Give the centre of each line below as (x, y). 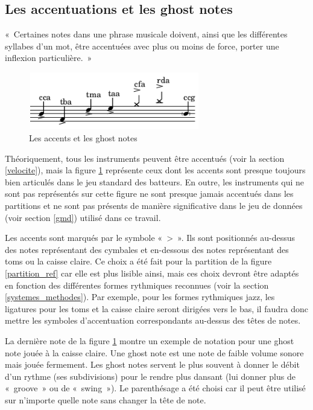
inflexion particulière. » (49, 58)
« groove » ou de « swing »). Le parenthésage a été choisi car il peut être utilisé (155, 388)
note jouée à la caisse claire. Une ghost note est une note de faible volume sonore (154, 352)
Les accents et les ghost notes (83, 138)
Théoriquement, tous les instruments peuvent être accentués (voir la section (145, 158)
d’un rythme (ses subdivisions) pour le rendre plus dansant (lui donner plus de (150, 376)
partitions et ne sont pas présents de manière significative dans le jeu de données (154, 206)
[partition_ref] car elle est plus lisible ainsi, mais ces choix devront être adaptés (152, 273)
